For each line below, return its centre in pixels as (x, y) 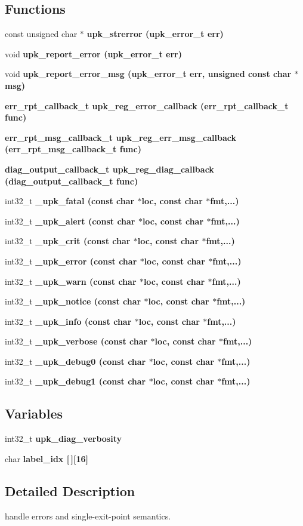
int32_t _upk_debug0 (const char (75, 361)
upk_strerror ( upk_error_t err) (155, 34)
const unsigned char (41, 34)
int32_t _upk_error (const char (71, 261)
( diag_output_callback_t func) (72, 181)
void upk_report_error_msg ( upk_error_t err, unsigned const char (148, 74)
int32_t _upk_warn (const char (71, 281)
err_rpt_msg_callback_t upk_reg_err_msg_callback (120, 137)
